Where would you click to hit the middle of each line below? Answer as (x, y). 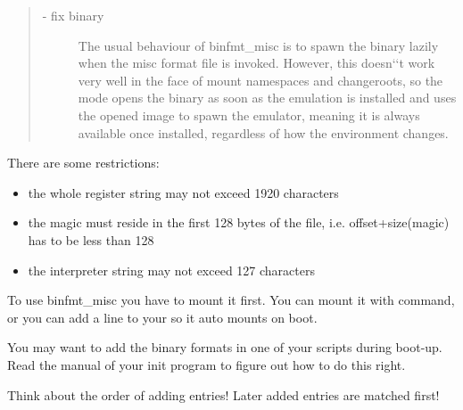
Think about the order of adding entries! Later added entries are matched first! (223, 394)
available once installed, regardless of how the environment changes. (263, 132)
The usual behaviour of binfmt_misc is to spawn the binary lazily (258, 45)
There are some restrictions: (83, 163)
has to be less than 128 (91, 239)
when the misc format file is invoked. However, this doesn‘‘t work (256, 63)
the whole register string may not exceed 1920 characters (183, 192)
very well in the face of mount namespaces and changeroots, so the (260, 80)
